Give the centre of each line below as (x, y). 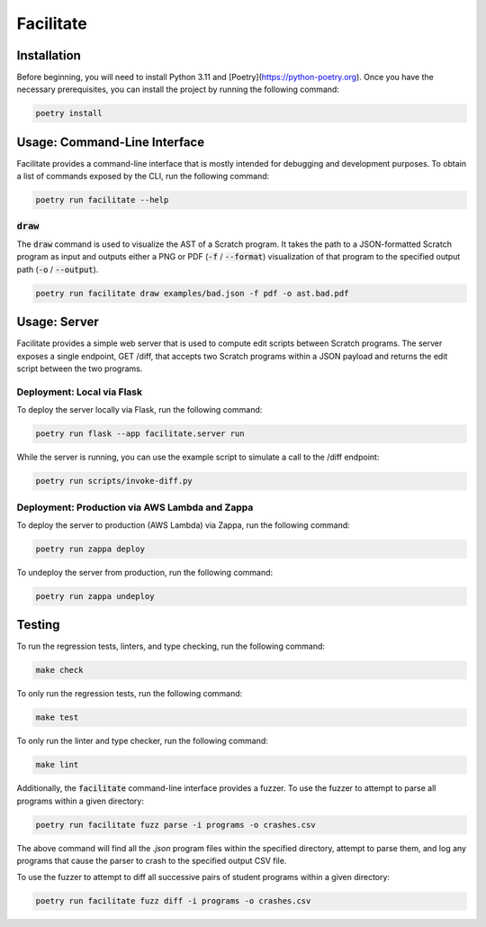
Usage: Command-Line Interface (111, 142)
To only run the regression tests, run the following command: (130, 694)
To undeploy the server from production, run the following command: (145, 572)
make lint (57, 765)
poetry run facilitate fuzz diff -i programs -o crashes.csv (173, 901)
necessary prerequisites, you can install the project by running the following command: (178, 89)
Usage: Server (58, 322)
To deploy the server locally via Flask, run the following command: (139, 410)
